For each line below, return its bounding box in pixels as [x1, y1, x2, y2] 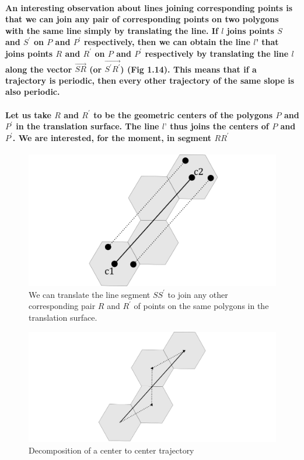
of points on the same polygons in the [134, 300, 269, 312]
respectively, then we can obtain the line [83, 36, 250, 48]
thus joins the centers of [170, 120, 269, 132]
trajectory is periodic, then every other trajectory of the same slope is [5, 74, 295, 86]
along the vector [5, 63, 72, 75]
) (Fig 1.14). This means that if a [120, 63, 257, 75]
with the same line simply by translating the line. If [5, 24, 218, 36]
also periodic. [5, 85, 60, 98]
